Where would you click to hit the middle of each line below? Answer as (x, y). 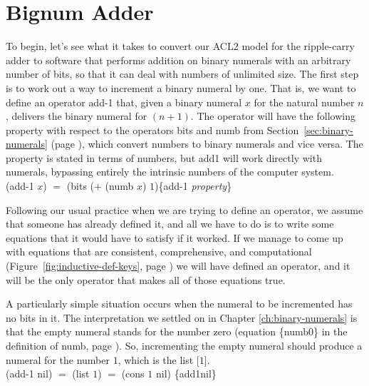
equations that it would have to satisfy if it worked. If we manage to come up (175, 237)
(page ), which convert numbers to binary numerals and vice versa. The (207, 144)
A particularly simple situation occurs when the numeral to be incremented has (179, 304)
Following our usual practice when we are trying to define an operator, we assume (184, 209)
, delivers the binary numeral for (77, 116)
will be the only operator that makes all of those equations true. (146, 279)
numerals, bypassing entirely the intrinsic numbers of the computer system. (170, 172)
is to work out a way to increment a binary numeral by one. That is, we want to (181, 87)
